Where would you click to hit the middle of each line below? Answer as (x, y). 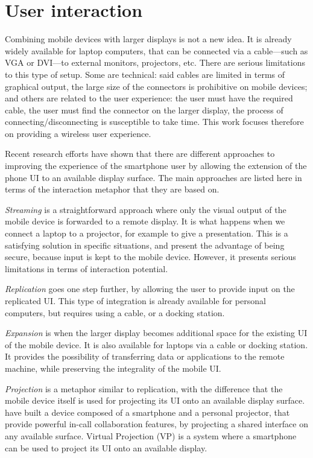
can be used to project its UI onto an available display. (106, 447)
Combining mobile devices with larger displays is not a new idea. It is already (148, 39)
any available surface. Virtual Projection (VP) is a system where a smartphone (151, 435)
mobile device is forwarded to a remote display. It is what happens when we (145, 221)
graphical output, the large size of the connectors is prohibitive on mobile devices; (156, 86)
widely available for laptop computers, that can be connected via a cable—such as (156, 50)
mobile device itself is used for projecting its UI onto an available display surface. (155, 400)
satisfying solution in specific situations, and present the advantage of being (145, 245)
